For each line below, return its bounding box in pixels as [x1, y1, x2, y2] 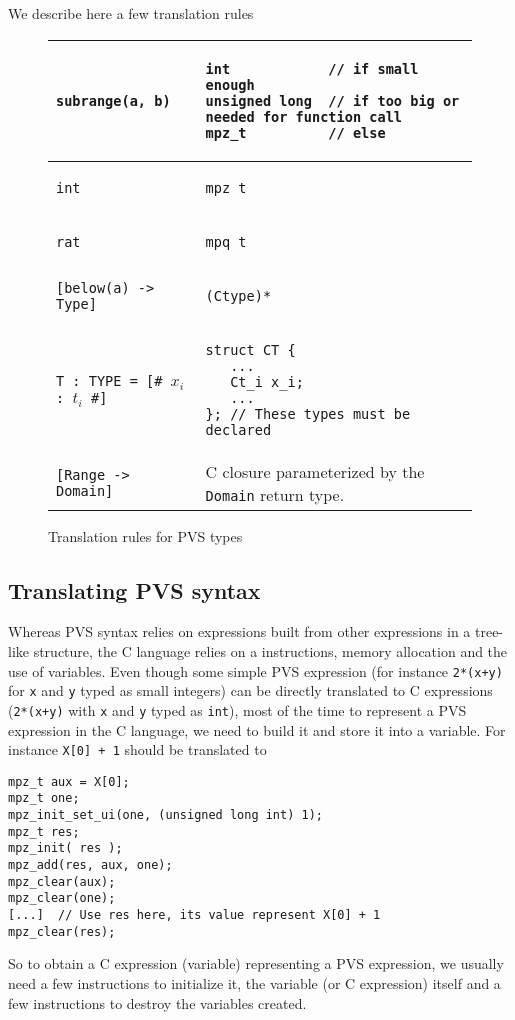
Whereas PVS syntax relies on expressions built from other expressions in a [8, 621, 471, 642]
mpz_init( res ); [8, 841, 123, 856]
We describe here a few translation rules [8, 3, 254, 23]
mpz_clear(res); [8, 924, 116, 939]
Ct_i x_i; [230, 373, 304, 390]
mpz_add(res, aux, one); [8, 858, 173, 873]
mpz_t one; [8, 791, 80, 806]
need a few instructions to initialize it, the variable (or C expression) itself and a [8, 972, 501, 993]
